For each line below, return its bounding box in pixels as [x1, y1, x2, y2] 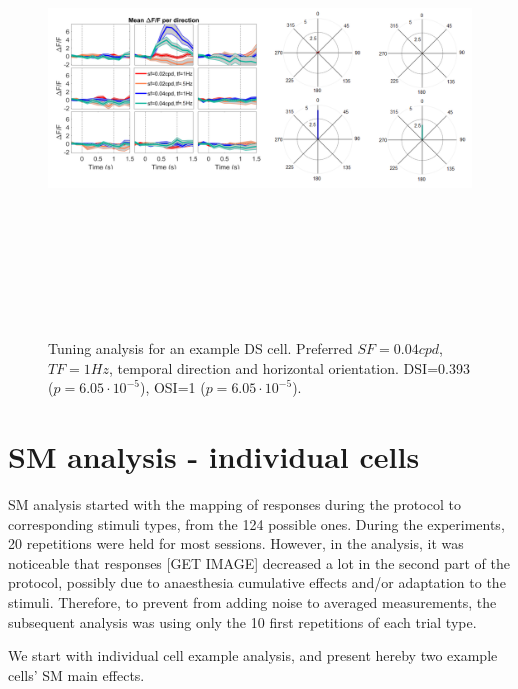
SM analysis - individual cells [8, 436, 420, 476]
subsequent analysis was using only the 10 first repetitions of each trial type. [8, 611, 477, 632]
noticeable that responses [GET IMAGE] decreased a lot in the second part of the [8, 552, 510, 573]
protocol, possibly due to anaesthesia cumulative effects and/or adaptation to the [8, 572, 506, 593]
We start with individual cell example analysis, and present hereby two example [8, 645, 498, 666]
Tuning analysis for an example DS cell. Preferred [48, 338, 353, 359]
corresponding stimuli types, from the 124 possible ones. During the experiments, [8, 513, 505, 534]
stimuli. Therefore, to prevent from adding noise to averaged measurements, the [8, 591, 497, 612]
